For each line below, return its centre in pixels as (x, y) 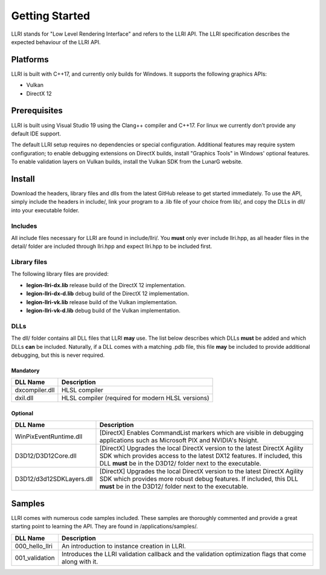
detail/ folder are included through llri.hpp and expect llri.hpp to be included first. (112, 246)
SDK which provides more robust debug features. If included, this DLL (199, 479)
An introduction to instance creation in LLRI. (124, 546)
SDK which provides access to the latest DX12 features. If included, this (201, 456)
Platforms (30, 60)
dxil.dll (24, 398)
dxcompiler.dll (35, 390)
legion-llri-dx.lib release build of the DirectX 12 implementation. (106, 285)
